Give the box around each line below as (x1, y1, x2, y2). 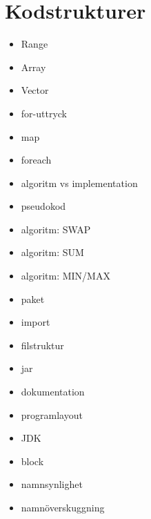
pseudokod (21, 199, 66, 213)
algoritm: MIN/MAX (21, 268, 110, 283)
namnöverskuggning (21, 500, 105, 514)
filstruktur (21, 337, 64, 352)
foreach (21, 153, 52, 167)
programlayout (21, 407, 83, 422)
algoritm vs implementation (21, 175, 138, 190)
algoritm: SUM (21, 245, 84, 259)
